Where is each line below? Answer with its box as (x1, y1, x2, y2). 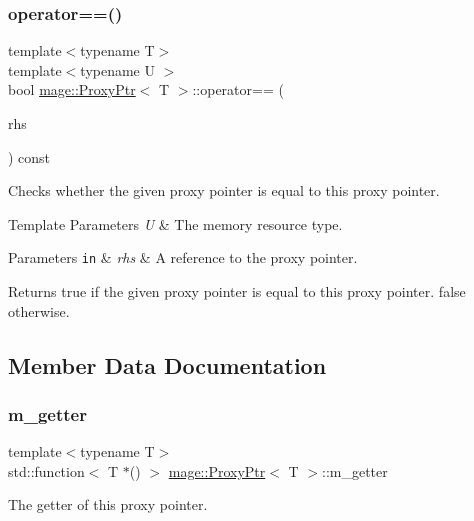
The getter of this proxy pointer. (8, 494, 208, 515)
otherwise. (8, 300, 70, 321)
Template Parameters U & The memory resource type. (8, 213, 343, 234)
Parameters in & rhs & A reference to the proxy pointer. (8, 247, 358, 268)
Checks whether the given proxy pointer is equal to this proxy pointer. (8, 180, 440, 201)
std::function (8, 460, 85, 481)
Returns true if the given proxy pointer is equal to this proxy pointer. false (8, 281, 466, 302)
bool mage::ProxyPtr (8, 79, 136, 100)
